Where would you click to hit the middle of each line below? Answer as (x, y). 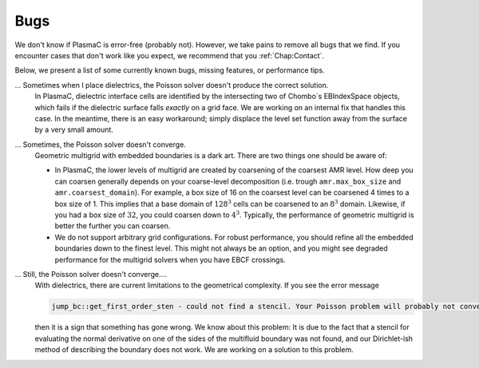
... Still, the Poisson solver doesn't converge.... (91, 274)
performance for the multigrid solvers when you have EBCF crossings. (170, 259)
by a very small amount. (74, 130)
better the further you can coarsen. (113, 226)
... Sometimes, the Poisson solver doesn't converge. (101, 144)
